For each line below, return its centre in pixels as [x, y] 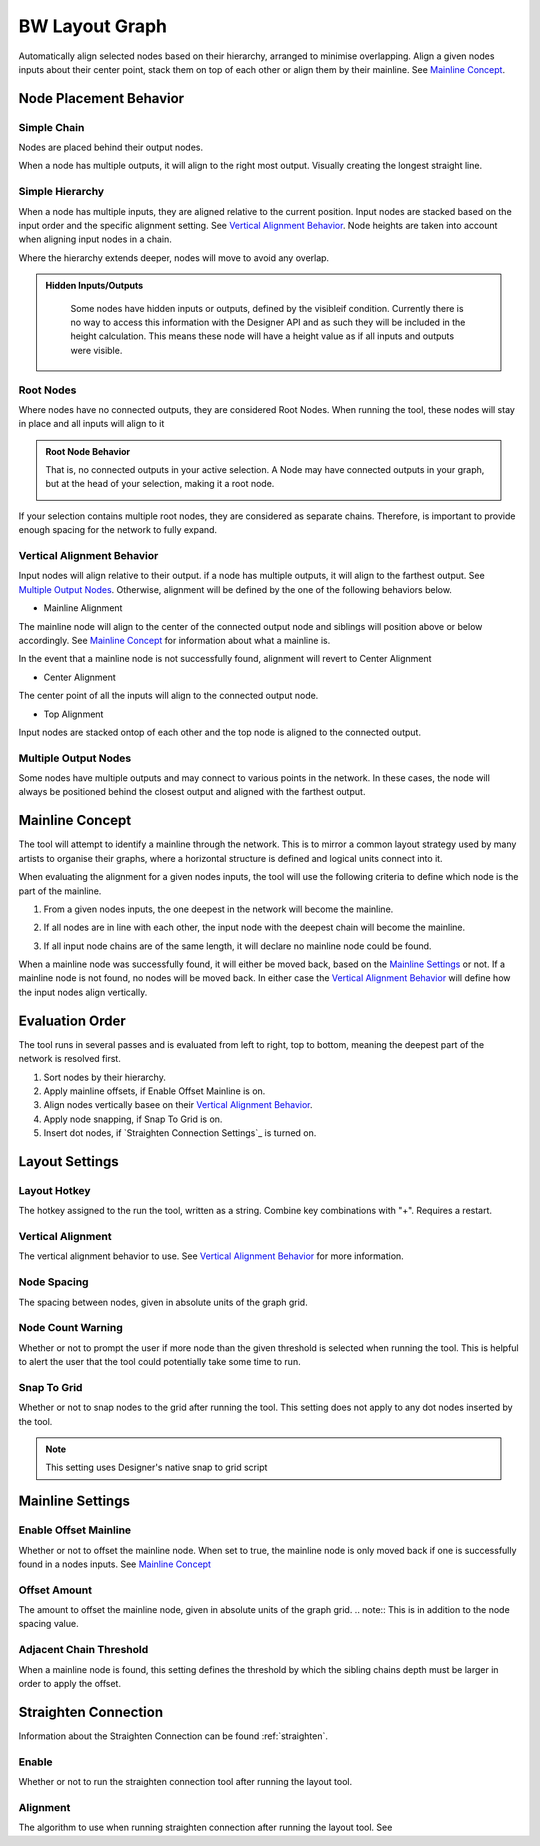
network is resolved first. [70, 1059]
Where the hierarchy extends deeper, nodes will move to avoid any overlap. [174, 257]
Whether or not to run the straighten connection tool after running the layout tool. [185, 1782]
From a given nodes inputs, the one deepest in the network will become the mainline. [218, 909]
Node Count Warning [71, 1328]
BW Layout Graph [93, 26]
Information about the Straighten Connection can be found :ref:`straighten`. [173, 1736]
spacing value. [48, 1624]
